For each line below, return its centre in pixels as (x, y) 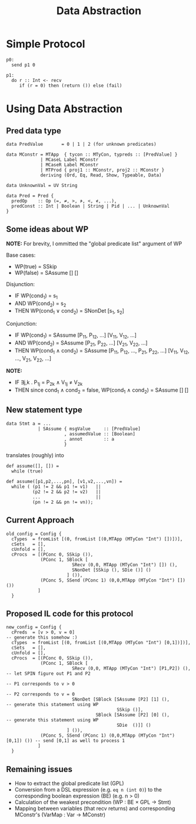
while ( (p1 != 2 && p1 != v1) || (56, 487)
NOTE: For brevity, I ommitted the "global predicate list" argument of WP (94, 244)
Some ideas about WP (47, 229)
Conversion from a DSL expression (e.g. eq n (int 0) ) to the (88, 790)
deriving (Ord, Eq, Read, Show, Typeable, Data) (101, 175)
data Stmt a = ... (29, 424)
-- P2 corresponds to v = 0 (41, 694)
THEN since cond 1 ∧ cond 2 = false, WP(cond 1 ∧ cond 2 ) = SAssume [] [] (102, 390)
